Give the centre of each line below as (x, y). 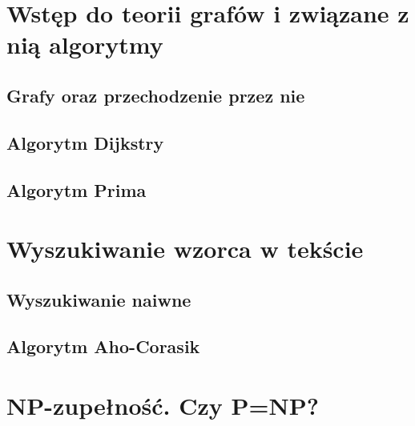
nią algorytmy (85, 44)
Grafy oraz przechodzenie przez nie (156, 95)
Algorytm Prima (77, 189)
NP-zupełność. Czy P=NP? (163, 406)
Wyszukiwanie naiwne (99, 299)
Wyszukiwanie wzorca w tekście (185, 249)
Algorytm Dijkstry (85, 142)
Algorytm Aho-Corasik (103, 346)
